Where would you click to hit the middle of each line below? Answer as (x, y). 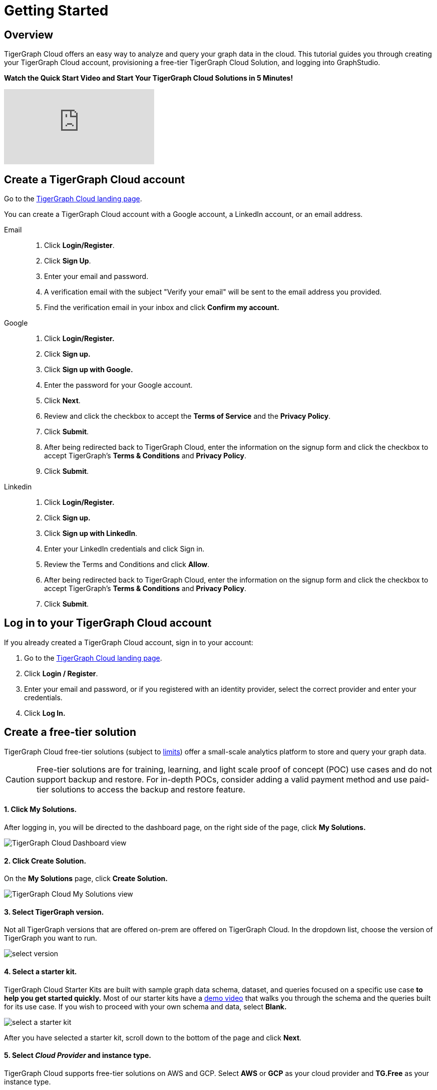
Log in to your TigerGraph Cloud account (108, 623)
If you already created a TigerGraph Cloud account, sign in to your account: (129, 642)
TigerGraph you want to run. (51, 938)
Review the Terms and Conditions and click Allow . (127, 565)
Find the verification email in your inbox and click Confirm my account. (162, 308)
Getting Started (56, 11)
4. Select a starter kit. (41, 971)
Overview (29, 35)
